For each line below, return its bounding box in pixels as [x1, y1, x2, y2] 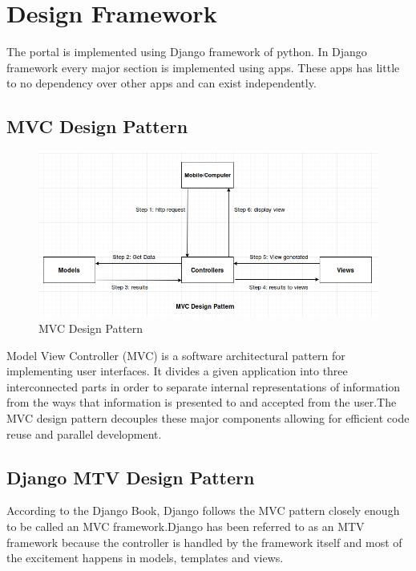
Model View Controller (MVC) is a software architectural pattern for [6, 346, 345, 363]
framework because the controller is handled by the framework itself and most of [6, 533, 402, 550]
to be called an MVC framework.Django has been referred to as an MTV [6, 517, 365, 534]
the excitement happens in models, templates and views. [6, 549, 284, 566]
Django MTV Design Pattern [6, 464, 255, 489]
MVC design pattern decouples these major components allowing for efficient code [6, 409, 410, 426]
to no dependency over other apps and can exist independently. [6, 75, 317, 91]
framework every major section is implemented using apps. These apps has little [6, 59, 400, 75]
